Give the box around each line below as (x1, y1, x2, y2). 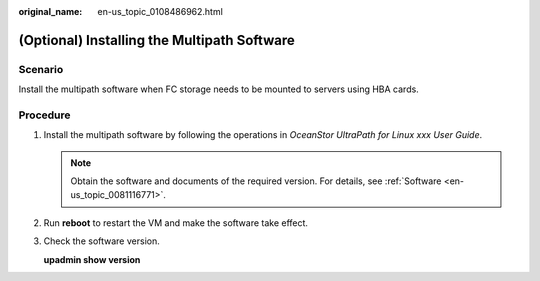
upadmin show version (43, 253, 141, 265)
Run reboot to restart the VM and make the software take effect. (43, 216, 309, 229)
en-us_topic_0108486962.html (97, 6, 224, 17)
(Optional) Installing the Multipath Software (18, 31, 295, 49)
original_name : (18, 6, 83, 17)
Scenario (18, 62, 64, 76)
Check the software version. (43, 235, 160, 247)
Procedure (18, 108, 71, 122)
